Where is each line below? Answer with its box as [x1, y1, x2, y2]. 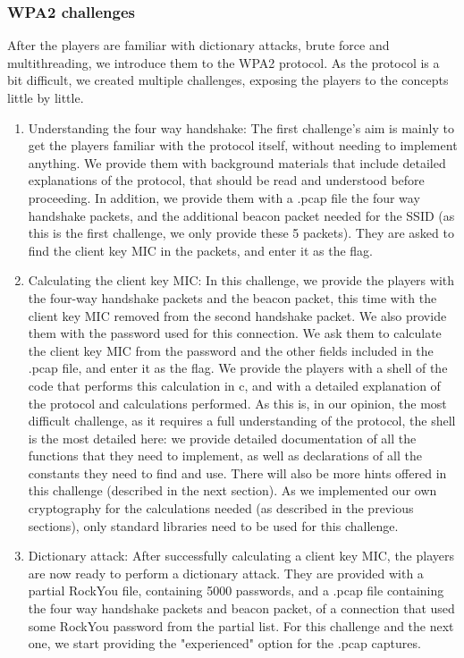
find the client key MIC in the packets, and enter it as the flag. [28, 240, 373, 259]
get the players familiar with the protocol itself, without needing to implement [28, 136, 458, 155]
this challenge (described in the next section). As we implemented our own [28, 481, 437, 500]
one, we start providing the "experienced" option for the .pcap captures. [28, 634, 421, 653]
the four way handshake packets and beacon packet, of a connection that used [28, 599, 455, 618]
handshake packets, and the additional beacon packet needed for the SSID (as [28, 206, 455, 224]
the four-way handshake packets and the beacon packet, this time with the [28, 288, 437, 307]
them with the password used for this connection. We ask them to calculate [28, 324, 442, 342]
